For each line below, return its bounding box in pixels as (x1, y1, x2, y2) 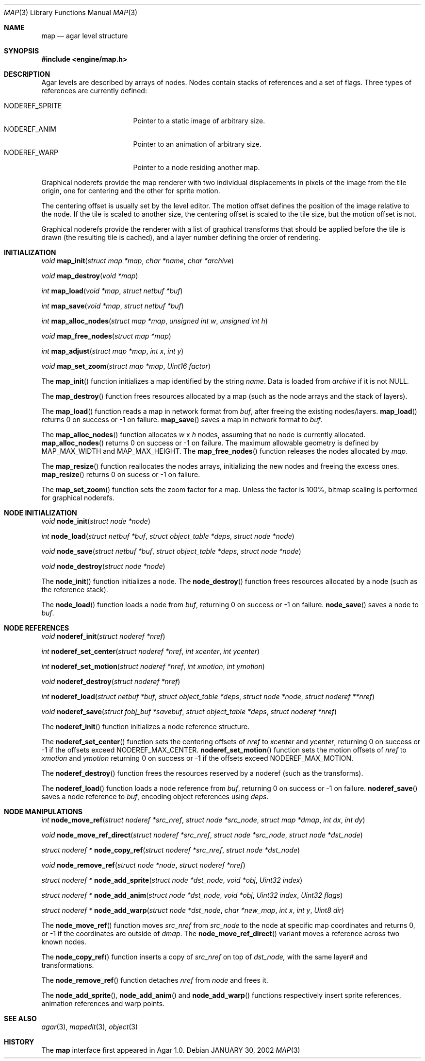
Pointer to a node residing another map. (133, 163, 260, 171)
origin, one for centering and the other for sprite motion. (41, 187, 220, 195)
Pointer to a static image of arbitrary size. (133, 117, 265, 125)
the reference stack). (41, 585, 108, 594)
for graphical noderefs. (41, 494, 114, 502)
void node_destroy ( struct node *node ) (41, 562, 165, 570)
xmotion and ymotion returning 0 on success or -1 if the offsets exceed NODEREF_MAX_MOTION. (41, 754, 353, 762)
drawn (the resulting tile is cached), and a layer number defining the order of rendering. (41, 233, 321, 241)
